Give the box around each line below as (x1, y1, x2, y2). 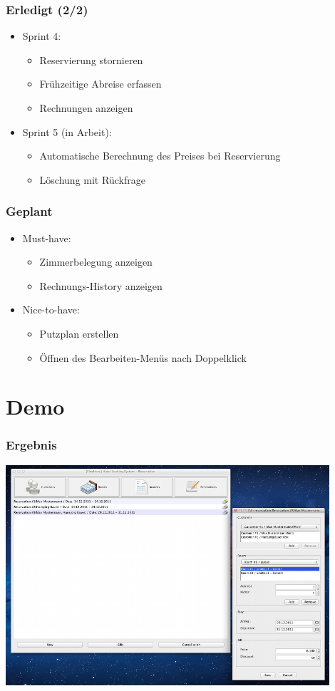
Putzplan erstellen (39, 326, 119, 341)
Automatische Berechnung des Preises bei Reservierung (39, 148, 281, 163)
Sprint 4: (22, 28, 61, 43)
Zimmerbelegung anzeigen (39, 254, 153, 269)
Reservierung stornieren (39, 52, 143, 67)
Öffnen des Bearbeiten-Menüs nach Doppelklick (39, 350, 247, 365)
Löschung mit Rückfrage (39, 172, 145, 187)
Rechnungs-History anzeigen (39, 278, 163, 293)
